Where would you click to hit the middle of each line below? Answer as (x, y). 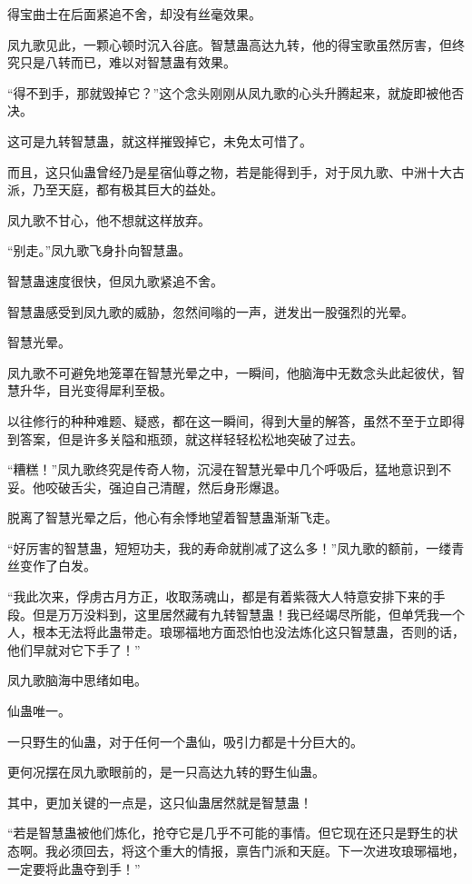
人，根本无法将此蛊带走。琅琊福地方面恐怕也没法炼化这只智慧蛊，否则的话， (236, 632)
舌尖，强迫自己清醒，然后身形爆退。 (178, 487)
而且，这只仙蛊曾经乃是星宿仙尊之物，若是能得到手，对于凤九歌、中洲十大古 (236, 171)
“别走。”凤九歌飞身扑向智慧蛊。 (99, 250)
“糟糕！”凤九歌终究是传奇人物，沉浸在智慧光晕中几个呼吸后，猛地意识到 (223, 469)
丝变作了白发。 (52, 566)
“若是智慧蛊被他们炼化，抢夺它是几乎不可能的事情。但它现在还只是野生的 (226, 833)
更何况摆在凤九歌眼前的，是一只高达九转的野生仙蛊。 (166, 772)
